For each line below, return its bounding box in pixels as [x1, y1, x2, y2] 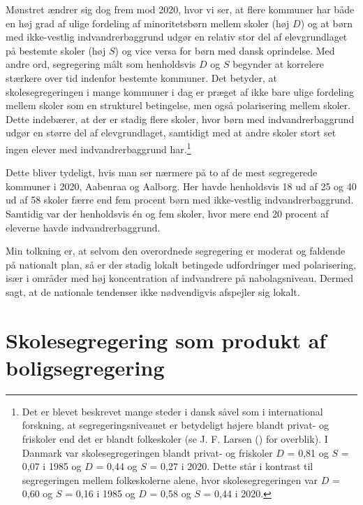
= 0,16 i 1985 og [65, 486, 135, 501]
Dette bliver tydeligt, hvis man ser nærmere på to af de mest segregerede [6, 165, 318, 180]
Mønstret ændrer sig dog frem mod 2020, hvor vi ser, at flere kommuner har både [6, 2, 355, 16]
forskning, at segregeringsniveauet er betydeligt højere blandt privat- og [22, 418, 329, 432]
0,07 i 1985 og [22, 459, 82, 474]
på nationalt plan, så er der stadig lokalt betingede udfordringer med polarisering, [6, 257, 357, 271]
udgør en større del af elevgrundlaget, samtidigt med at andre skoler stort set [6, 125, 336, 140]
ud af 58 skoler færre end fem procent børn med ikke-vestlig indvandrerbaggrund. [6, 192, 354, 207]
